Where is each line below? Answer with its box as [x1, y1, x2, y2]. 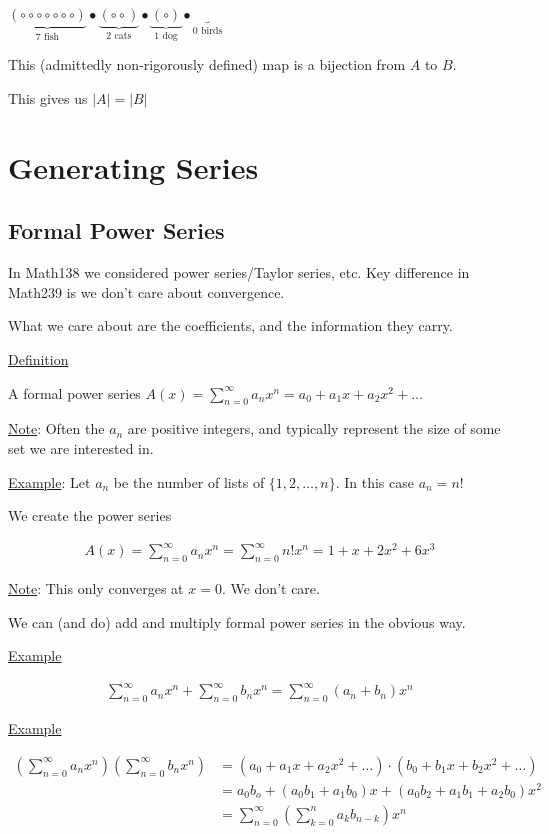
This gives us [8, 88, 88, 109]
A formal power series [8, 382, 141, 403]
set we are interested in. [8, 437, 154, 458]
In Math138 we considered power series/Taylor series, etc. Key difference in [8, 262, 470, 283]
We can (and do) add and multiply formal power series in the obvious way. [8, 611, 466, 632]
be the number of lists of [113, 471, 265, 492]
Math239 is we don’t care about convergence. [8, 281, 285, 302]
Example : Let [8, 471, 91, 492]
